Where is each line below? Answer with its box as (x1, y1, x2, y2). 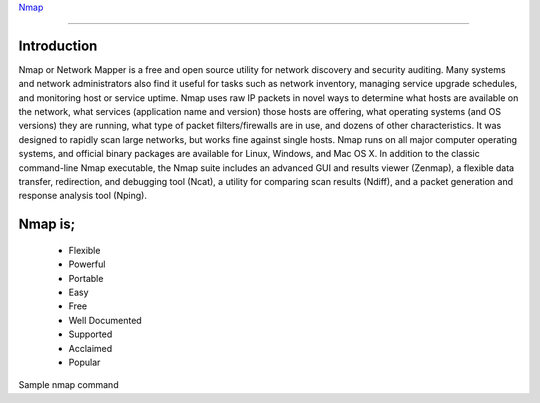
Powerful (68, 258, 106, 270)
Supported (68, 328, 113, 340)
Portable (68, 272, 104, 284)
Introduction (18, 37, 98, 54)
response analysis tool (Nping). (18, 190, 147, 202)
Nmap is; (18, 216, 76, 233)
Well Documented (68, 314, 142, 326)
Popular (68, 356, 101, 368)
